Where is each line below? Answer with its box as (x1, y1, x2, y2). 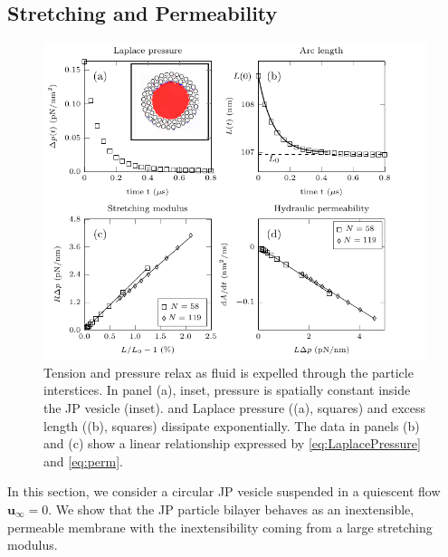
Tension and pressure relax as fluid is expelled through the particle (43, 362, 414, 381)
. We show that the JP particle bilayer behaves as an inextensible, (48, 500, 415, 519)
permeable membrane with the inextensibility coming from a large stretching (7, 517, 433, 536)
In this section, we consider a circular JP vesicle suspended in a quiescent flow (7, 482, 441, 501)
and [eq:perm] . (43, 451, 123, 470)
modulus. (7, 535, 58, 554)
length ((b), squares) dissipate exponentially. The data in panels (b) (43, 416, 420, 435)
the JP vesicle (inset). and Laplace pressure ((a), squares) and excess (43, 399, 426, 418)
